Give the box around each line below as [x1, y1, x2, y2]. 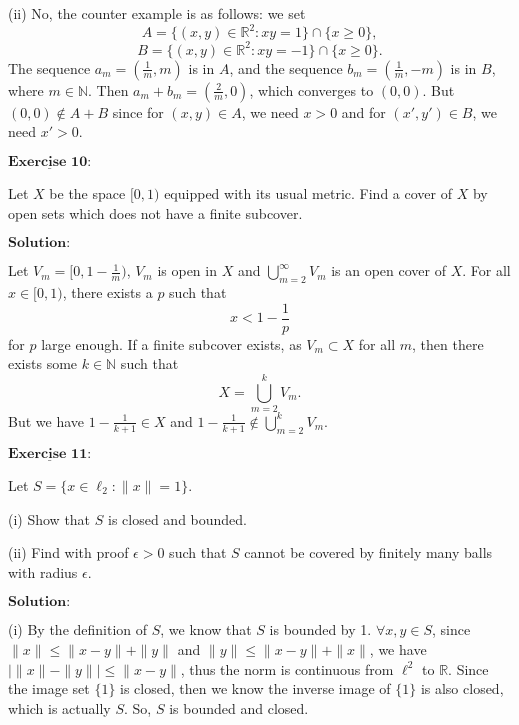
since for [112, 101, 164, 122]
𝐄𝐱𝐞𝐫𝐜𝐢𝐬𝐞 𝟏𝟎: [8, 154, 92, 169]
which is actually [8, 697, 111, 718]
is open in [157, 260, 217, 281]
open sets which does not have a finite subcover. [8, 202, 303, 223]
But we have [8, 410, 85, 431]
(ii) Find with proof [8, 542, 129, 563]
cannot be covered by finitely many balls [244, 542, 493, 563]
